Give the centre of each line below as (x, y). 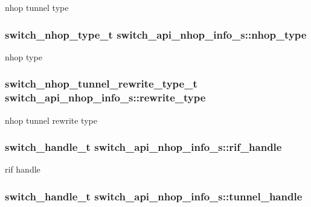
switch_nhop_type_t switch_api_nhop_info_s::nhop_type (156, 34)
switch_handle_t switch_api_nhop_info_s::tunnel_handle (154, 196)
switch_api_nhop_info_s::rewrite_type (105, 97)
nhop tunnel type (37, 7)
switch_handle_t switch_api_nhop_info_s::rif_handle (143, 147)
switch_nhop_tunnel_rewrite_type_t (101, 84)
